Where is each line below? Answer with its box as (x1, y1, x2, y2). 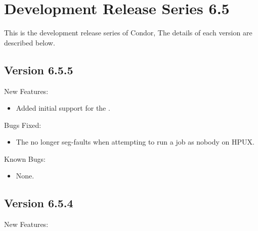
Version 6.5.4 (4, 195, 73, 211)
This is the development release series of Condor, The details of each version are (4, 27, 252, 38)
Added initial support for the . (16, 103, 110, 113)
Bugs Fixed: (4, 119, 41, 130)
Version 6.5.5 (4, 62, 73, 77)
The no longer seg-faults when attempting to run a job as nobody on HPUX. (16, 136, 254, 147)
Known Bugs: (4, 153, 46, 164)
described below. (4, 37, 55, 48)
